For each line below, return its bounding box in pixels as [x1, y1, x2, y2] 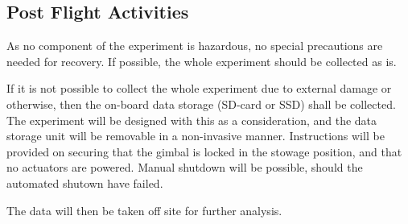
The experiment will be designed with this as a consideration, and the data [6, 111, 377, 128]
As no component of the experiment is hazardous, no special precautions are [6, 37, 383, 54]
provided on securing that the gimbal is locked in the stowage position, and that [6, 143, 402, 160]
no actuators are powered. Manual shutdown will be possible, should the [6, 159, 363, 176]
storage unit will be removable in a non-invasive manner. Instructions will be [6, 127, 385, 144]
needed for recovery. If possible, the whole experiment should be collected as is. [6, 52, 397, 69]
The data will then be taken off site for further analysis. [6, 201, 282, 218]
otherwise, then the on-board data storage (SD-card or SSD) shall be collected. [6, 95, 396, 112]
